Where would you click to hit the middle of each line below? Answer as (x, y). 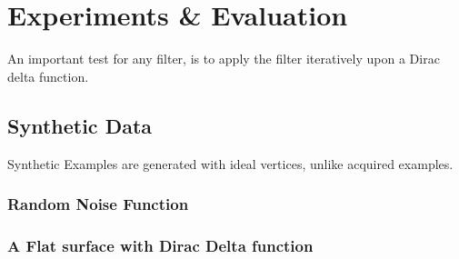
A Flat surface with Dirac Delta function (160, 245)
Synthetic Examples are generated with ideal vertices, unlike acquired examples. (230, 163)
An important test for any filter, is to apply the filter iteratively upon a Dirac (224, 59)
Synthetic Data (80, 125)
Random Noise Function (98, 204)
